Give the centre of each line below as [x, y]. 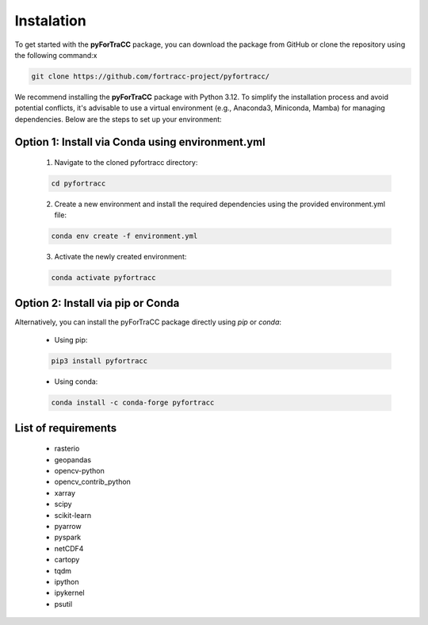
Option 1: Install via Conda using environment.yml [140, 142]
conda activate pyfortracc [103, 278]
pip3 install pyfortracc [99, 361]
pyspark [68, 537]
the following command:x [56, 55]
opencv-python [79, 471]
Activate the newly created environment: [120, 257]
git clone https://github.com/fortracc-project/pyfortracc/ [151, 76]
